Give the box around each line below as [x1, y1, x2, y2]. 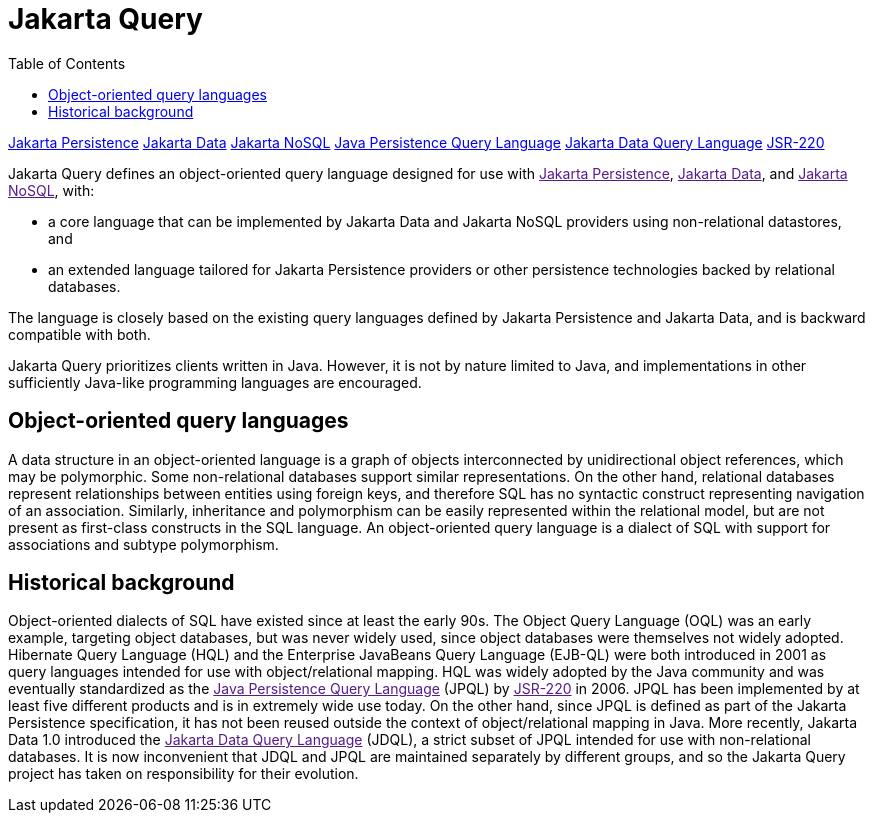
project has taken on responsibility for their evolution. [8, 765, 359, 783]
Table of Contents [8, 54, 126, 72]
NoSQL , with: [8, 181, 95, 199]
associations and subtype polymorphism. [8, 535, 279, 553]
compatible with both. [8, 325, 151, 343]
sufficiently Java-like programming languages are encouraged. [8, 373, 422, 391]
